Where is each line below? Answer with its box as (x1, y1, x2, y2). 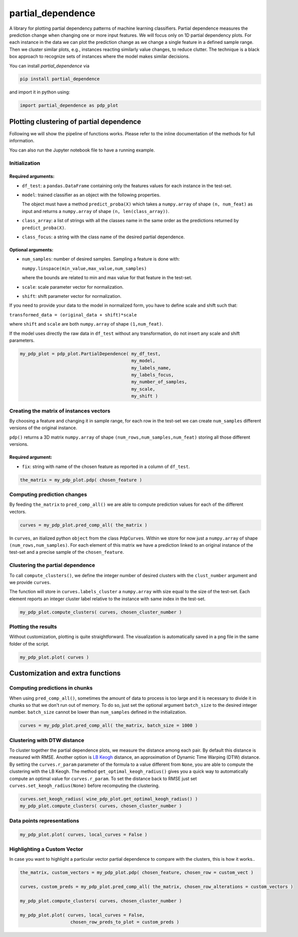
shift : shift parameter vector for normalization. (22, 293, 122, 299)
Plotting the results (9, 623, 57, 631)
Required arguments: (9, 173, 55, 179)
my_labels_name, (131, 365, 172, 371)
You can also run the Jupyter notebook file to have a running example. (9, 147, 155, 153)
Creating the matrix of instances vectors (9, 407, 111, 414)
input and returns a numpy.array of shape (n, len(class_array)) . (22, 208, 170, 214)
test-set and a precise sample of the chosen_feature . (9, 549, 124, 555)
